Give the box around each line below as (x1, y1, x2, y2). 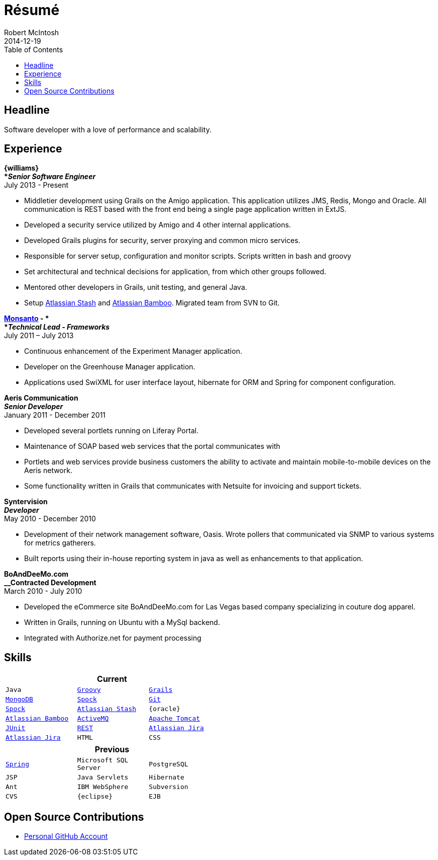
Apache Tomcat (149, 715, 200, 723)
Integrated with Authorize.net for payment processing (24, 634, 201, 643)
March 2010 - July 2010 (4, 587, 82, 596)
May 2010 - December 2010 (4, 514, 96, 523)
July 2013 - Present (4, 181, 69, 190)
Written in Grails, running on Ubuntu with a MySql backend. (24, 618, 220, 627)
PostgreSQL (149, 760, 188, 768)
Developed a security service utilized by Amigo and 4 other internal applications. (24, 220, 291, 229)
